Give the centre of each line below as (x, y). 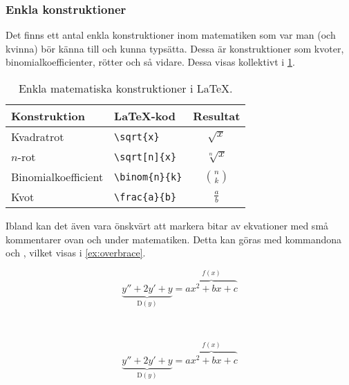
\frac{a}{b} (145, 197)
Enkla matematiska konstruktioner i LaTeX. (125, 88)
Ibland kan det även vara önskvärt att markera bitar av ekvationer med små (167, 225)
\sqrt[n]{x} (145, 157)
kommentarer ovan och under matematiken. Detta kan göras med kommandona (174, 239)
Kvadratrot (38, 137)
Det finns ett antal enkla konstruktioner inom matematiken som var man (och (171, 35)
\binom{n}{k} (148, 177)
